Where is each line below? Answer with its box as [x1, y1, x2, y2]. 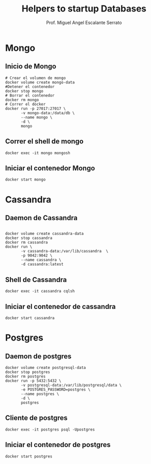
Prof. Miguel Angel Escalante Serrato [46, 19, 122, 25]
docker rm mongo [5, 97, 39, 102]
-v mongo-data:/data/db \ [20, 110, 75, 115]
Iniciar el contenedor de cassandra [5, 302, 116, 310]
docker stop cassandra [5, 235, 52, 240]
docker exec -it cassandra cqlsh [5, 288, 75, 294]
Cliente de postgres [5, 413, 68, 422]
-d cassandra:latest [20, 262, 64, 267]
